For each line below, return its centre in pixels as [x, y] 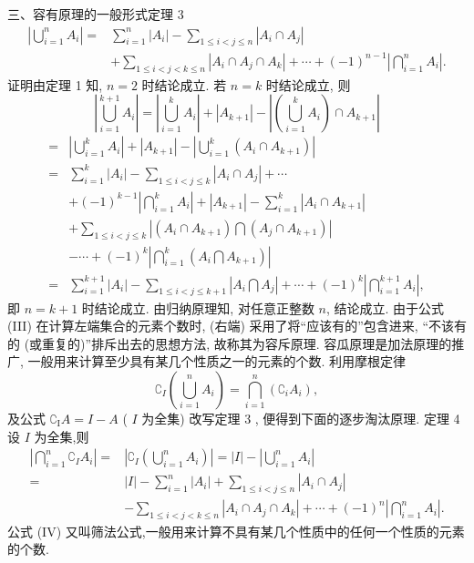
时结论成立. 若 [184, 84]
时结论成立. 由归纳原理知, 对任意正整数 [198, 307]
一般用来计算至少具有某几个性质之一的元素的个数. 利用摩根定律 [217, 361]
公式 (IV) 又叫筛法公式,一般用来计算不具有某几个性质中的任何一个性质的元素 [236, 531]
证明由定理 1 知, [55, 84]
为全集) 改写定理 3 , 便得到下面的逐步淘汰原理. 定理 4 [301, 418]
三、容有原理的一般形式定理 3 [96, 14]
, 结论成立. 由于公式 [386, 307]
